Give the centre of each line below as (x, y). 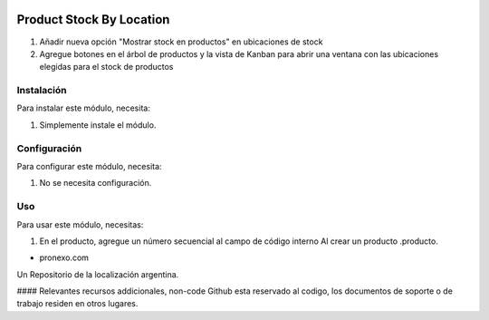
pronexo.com (64, 257)
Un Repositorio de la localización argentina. (98, 274)
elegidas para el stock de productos (106, 67)
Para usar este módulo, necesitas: (80, 224)
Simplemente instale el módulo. (98, 125)
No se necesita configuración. (96, 183)
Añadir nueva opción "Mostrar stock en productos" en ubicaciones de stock (181, 42)
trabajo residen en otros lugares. (77, 304)
